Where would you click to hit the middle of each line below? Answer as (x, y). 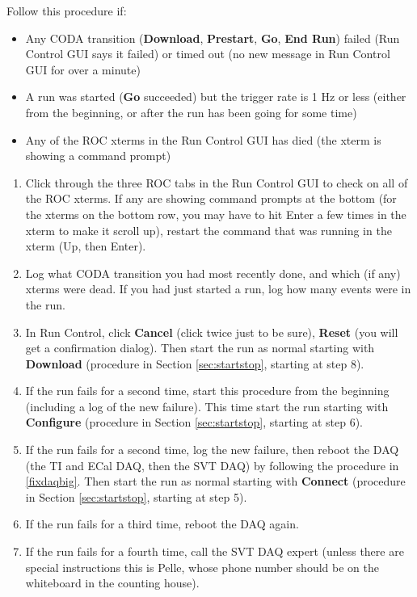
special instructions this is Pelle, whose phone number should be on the (202, 567)
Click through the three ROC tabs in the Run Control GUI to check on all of (217, 182)
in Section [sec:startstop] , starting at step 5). (136, 496)
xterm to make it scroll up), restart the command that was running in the (208, 230)
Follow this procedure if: (67, 11)
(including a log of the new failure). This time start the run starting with (207, 406)
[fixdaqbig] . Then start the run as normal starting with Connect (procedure (215, 481)
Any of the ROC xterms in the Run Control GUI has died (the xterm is (203, 139)
